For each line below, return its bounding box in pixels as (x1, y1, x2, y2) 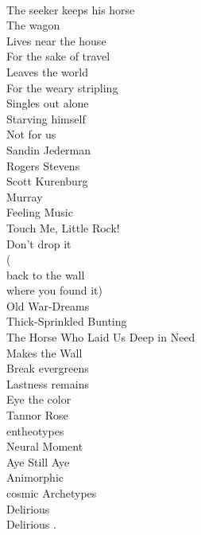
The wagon (6, 17, 60, 33)
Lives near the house (6, 32, 106, 49)
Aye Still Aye (6, 453, 70, 470)
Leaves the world (6, 63, 88, 80)
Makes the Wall (6, 344, 83, 361)
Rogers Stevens (6, 157, 80, 174)
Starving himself (6, 110, 86, 127)
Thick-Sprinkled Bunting (6, 313, 127, 330)
